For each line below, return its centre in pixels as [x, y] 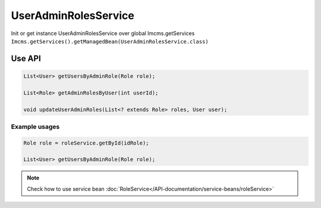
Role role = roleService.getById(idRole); [86, 143]
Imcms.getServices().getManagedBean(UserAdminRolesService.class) [110, 41]
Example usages [35, 127]
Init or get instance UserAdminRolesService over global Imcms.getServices [103, 33]
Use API [26, 59]
